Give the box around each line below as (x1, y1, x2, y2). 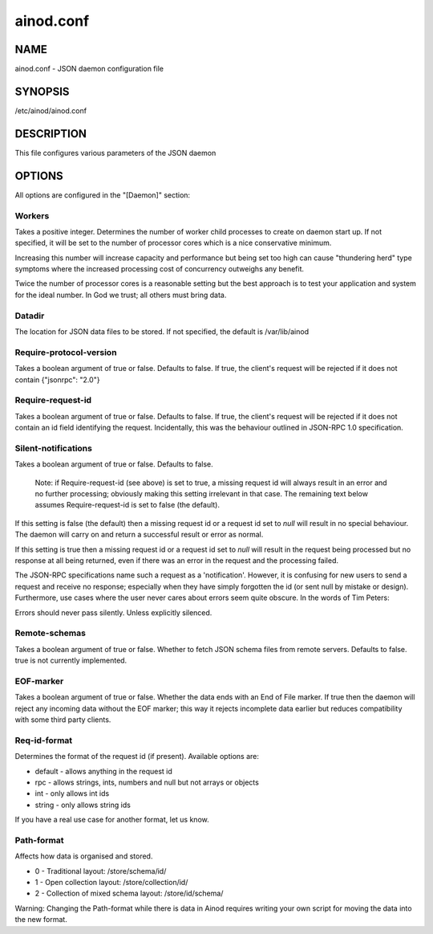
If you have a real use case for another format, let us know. (14, 815, 209, 825)
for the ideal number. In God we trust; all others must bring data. (14, 290, 227, 300)
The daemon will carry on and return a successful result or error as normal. (14, 530, 264, 540)
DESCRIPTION (14, 127, 87, 141)
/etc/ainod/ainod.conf (14, 105, 87, 116)
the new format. (14, 915, 67, 924)
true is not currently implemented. (14, 655, 127, 666)
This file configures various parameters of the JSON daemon (14, 148, 216, 157)
